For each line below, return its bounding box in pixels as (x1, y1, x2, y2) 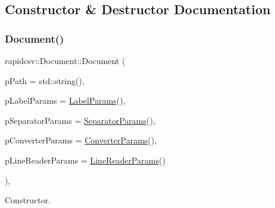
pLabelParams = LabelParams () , (5, 94, 126, 107)
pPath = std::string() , (5, 74, 85, 87)
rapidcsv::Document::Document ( (5, 55, 126, 66)
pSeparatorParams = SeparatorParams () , (5, 114, 155, 126)
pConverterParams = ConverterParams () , (5, 134, 157, 146)
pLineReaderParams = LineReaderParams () (5, 153, 165, 166)
